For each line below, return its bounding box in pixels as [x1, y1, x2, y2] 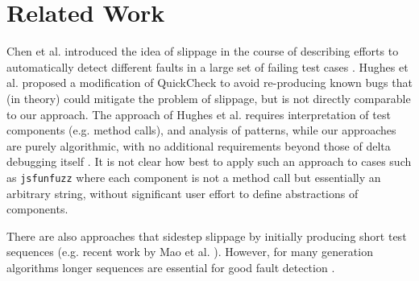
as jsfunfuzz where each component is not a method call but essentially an [6, 168, 381, 185]
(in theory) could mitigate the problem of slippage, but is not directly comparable [6, 89, 411, 106]
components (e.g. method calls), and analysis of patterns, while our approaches [6, 122, 396, 138]
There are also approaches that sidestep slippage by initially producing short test [6, 227, 407, 244]
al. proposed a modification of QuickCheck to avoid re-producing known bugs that [6, 74, 413, 91]
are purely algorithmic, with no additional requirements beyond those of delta [6, 137, 391, 154]
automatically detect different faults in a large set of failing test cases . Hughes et [6, 58, 409, 75]
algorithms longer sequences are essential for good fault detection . [6, 258, 335, 275]
